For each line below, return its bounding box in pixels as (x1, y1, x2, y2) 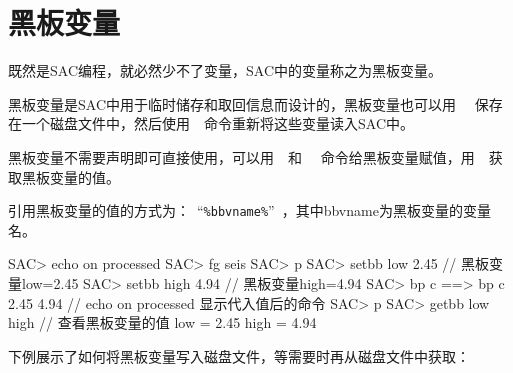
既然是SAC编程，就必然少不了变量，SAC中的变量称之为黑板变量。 (8, 60, 442, 81)
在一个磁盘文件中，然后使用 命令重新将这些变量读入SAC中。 (8, 113, 414, 134)
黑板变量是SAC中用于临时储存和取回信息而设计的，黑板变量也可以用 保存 (8, 93, 503, 114)
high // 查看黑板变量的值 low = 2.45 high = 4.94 (8, 312, 317, 333)
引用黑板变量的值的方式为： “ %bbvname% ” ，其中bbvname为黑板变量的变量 (8, 200, 491, 221)
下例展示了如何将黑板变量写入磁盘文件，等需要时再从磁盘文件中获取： (8, 345, 470, 366)
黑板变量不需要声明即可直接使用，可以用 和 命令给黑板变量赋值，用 (8, 146, 475, 167)
